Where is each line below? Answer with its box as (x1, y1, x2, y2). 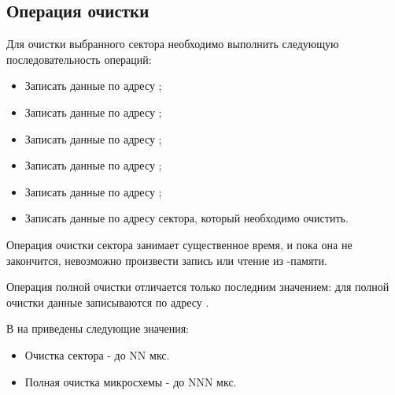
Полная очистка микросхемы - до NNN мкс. (24, 373, 237, 389)
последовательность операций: (6, 50, 152, 67)
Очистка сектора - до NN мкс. (24, 346, 170, 363)
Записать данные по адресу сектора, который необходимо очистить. (24, 210, 349, 226)
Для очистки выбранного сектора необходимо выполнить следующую (6, 35, 339, 52)
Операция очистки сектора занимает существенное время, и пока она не (6, 236, 353, 252)
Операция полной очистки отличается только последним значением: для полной (6, 278, 389, 295)
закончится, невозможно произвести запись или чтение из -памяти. (6, 252, 327, 268)
